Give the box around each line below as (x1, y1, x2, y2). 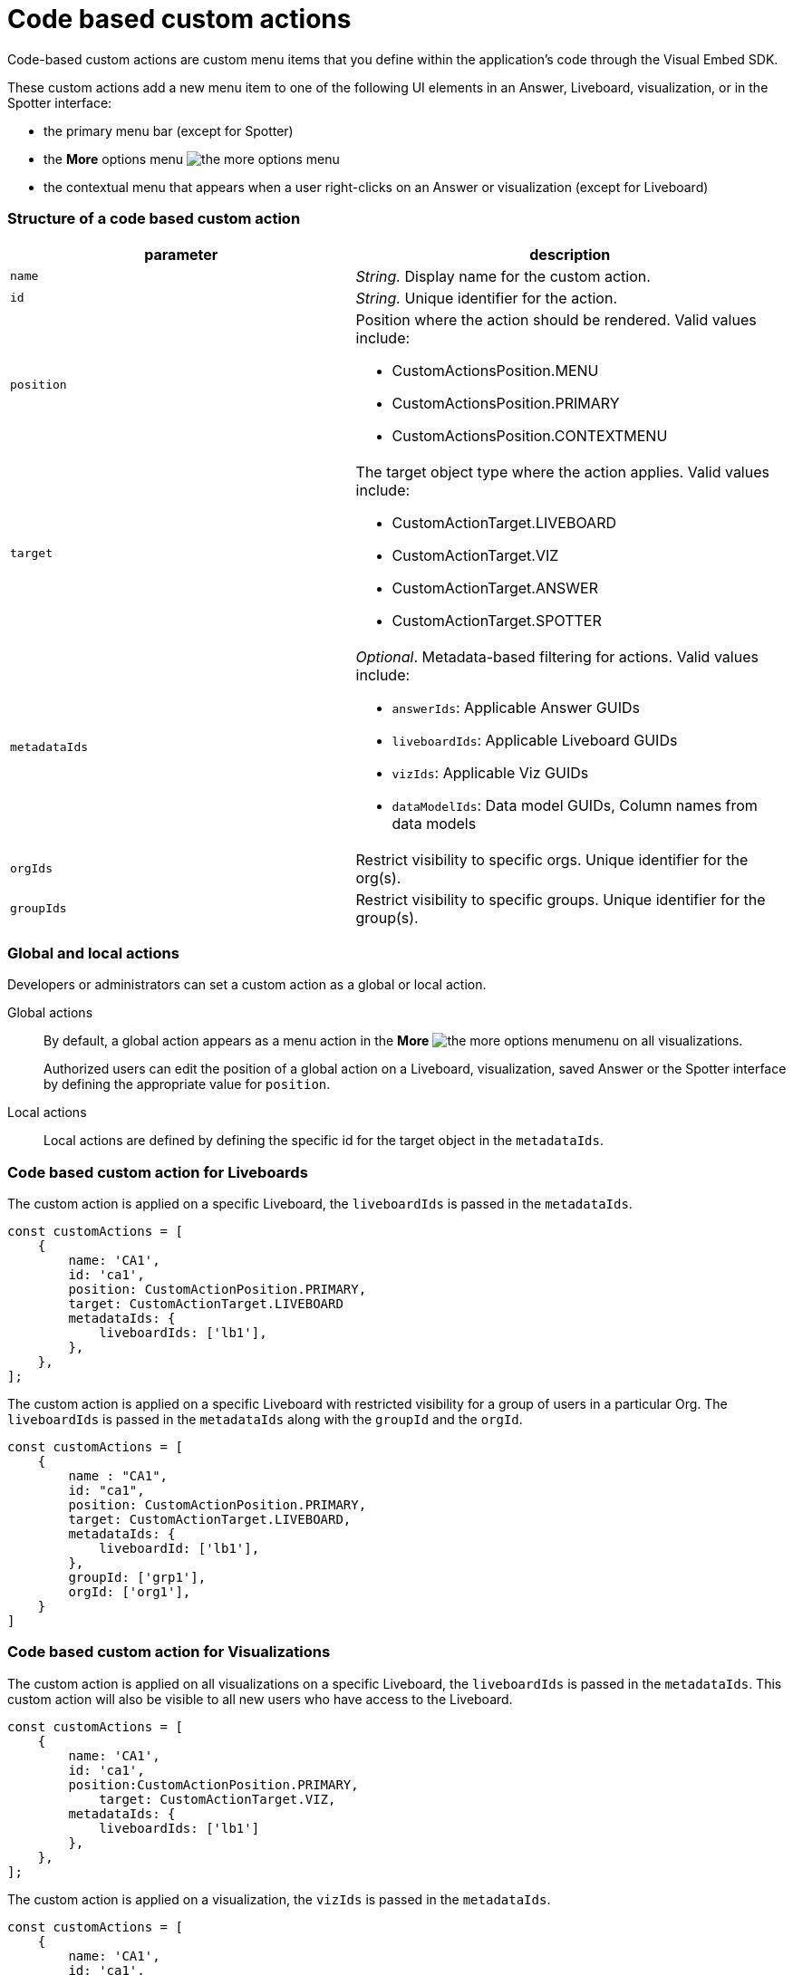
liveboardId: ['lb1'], (99, 1541, 260, 1556)
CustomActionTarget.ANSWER (392, 578, 598, 597)
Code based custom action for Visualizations (7, 1643, 331, 1662)
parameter (144, 245, 218, 264)
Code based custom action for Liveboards (7, 1162, 308, 1181)
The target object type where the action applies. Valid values (355, 462, 769, 481)
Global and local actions (7, 943, 179, 962)
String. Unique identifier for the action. (355, 288, 618, 307)
